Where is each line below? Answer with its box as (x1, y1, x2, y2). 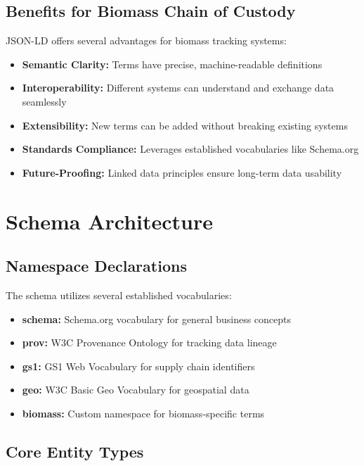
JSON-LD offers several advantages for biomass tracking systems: (6, 33, 287, 48)
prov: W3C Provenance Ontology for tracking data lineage (22, 335, 277, 350)
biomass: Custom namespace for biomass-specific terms (22, 405, 265, 420)
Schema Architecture (6, 206, 214, 235)
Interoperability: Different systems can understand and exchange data (22, 80, 334, 95)
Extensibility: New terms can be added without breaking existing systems (22, 118, 348, 132)
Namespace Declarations (6, 255, 187, 277)
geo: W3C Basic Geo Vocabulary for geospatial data (22, 382, 249, 397)
